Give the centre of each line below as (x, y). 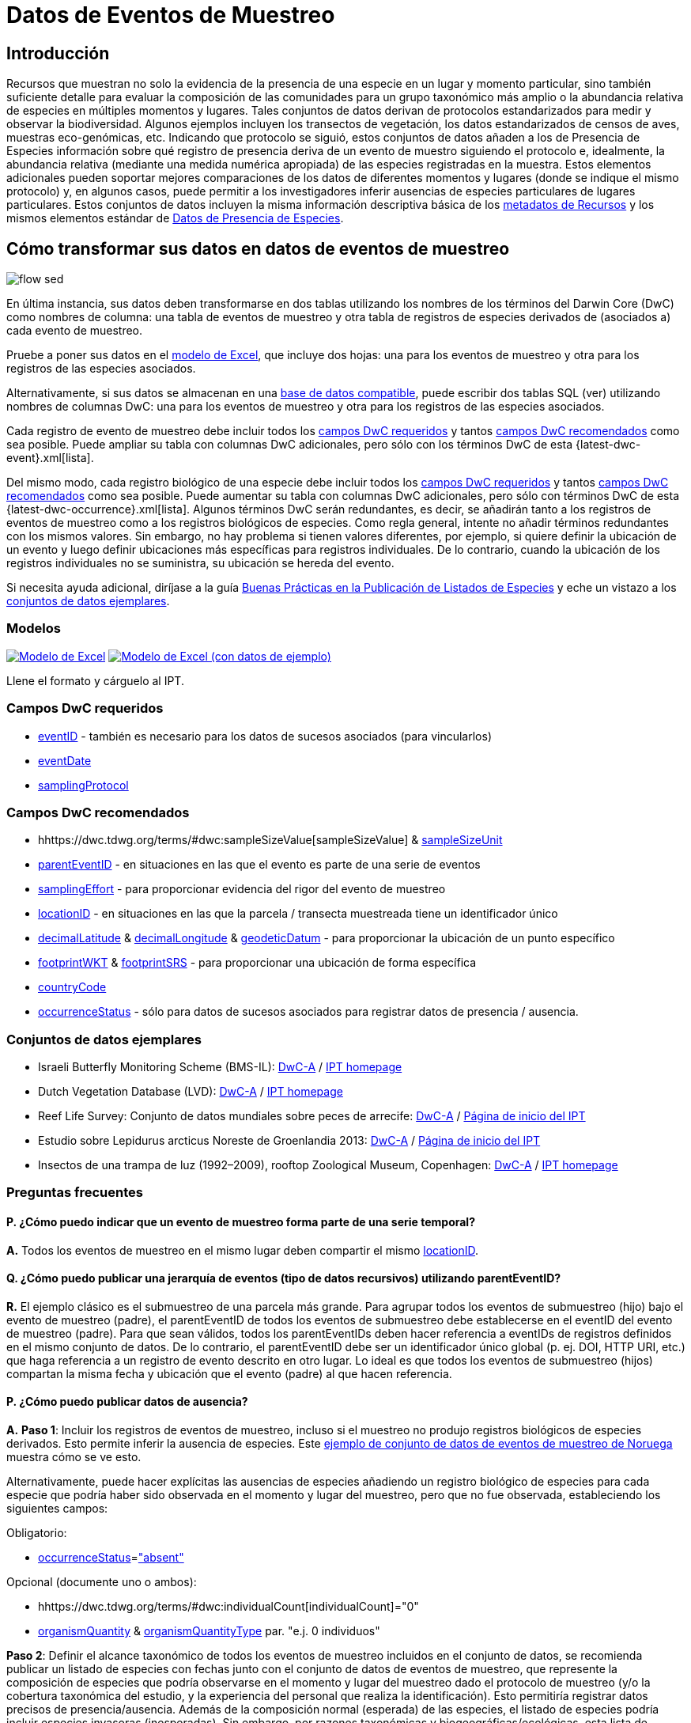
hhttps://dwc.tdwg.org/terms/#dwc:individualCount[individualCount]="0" (228, 1607)
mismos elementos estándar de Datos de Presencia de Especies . (175, 218)
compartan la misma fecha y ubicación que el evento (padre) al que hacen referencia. (229, 1373)
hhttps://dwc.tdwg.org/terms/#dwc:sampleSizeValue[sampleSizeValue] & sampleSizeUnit (270, 840)
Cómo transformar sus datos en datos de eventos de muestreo (258, 248)
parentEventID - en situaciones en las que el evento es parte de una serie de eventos (259, 865)
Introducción (58, 53)
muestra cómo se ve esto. (74, 1457)
